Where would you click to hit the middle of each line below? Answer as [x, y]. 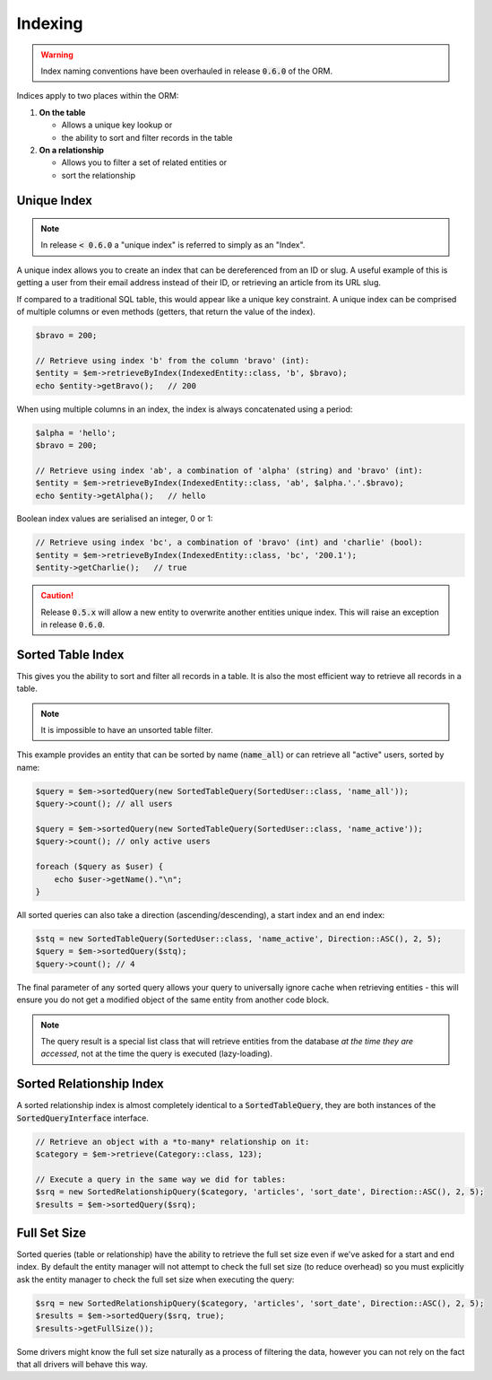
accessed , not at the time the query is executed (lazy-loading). [157, 1053]
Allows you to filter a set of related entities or [144, 162]
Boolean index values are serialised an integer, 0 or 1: [115, 519]
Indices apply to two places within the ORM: [98, 96]
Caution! [57, 596]
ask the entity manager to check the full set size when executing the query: [155, 1280]
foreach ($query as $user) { [99, 867]
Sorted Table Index [70, 655]
